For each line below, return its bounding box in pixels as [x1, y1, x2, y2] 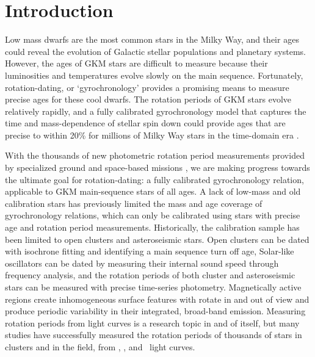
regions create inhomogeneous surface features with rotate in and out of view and [5, 292, 310, 305]
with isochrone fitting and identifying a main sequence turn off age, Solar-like [5, 245, 294, 258]
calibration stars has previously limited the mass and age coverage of [5, 197, 262, 209]
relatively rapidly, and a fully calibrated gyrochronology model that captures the [5, 104, 306, 117]
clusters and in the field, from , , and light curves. [5, 340, 195, 353]
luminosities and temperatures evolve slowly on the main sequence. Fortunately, [5, 68, 303, 81]
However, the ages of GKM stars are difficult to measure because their [5, 57, 268, 70]
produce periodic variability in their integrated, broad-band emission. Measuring [5, 305, 306, 317]
